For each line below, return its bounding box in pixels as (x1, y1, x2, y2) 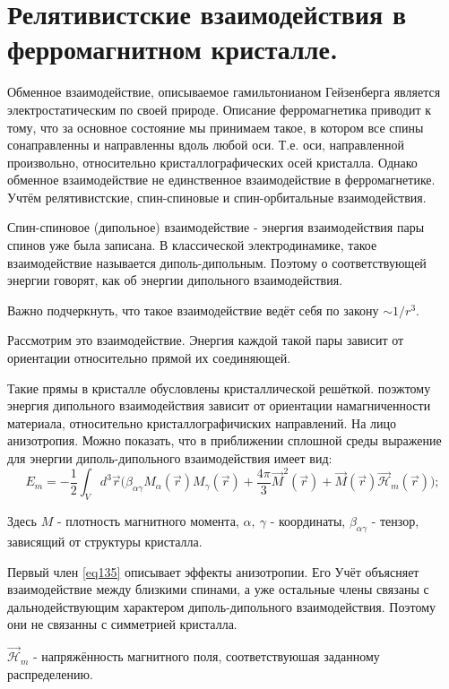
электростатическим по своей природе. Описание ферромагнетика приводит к (7, 99, 432, 118)
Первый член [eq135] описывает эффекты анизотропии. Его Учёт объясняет (7, 562, 419, 581)
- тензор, (371, 512, 419, 530)
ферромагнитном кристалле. (7, 30, 338, 67)
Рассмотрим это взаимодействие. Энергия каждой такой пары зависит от (7, 331, 404, 349)
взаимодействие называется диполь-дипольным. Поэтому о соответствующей (7, 253, 427, 271)
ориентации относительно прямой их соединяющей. (7, 349, 291, 367)
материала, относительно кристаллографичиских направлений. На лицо (7, 413, 397, 432)
